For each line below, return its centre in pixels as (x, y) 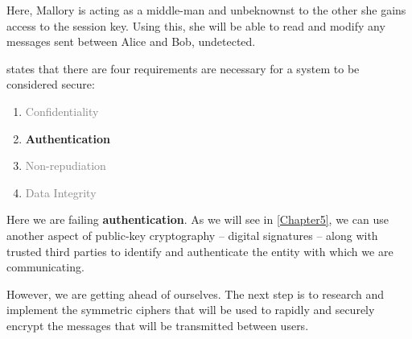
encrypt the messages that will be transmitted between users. (158, 325)
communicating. (45, 267)
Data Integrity (61, 192)
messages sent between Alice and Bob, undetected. (131, 41)
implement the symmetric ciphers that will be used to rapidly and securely (191, 310)
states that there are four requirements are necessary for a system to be (183, 68)
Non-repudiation (66, 165)
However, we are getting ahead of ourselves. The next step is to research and (196, 294)
